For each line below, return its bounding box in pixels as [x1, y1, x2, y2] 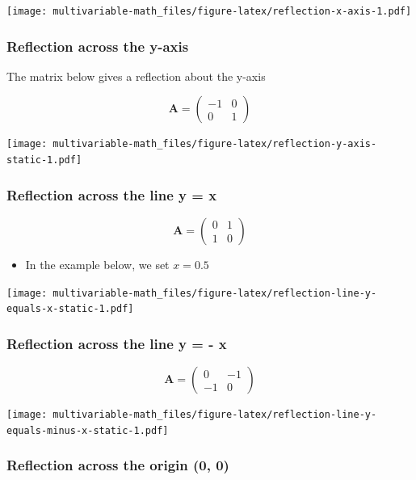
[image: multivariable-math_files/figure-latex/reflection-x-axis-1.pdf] [6, 6, 412, 17]
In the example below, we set [25, 256, 170, 272]
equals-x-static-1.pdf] [6, 303, 134, 315]
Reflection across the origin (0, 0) [6, 455, 229, 475]
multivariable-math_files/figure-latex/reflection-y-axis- [53, 138, 377, 150]
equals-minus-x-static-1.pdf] [6, 424, 169, 436]
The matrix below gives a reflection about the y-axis [6, 67, 266, 84]
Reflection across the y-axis [6, 36, 189, 56]
